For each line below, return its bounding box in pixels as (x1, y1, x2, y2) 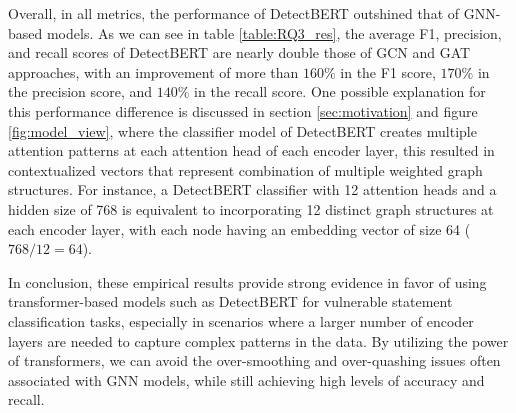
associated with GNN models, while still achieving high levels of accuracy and (8, 369, 485, 390)
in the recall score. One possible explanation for (194, 81, 486, 102)
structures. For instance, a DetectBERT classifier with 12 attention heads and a (8, 179, 497, 200)
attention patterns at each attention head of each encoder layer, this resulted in (8, 140, 495, 161)
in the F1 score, (340, 61, 436, 82)
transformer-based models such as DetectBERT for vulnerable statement (8, 291, 453, 312)
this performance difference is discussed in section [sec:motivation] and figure (8, 100, 478, 121)
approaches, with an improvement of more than (8, 61, 299, 82)
